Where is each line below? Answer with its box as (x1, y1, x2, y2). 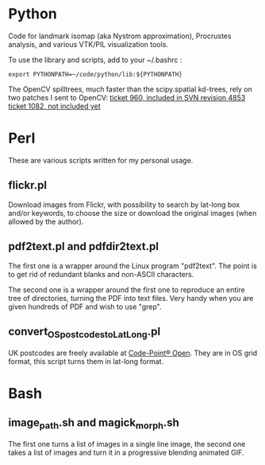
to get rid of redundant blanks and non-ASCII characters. (8, 269, 194, 279)
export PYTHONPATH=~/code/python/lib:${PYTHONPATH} (8, 70, 182, 78)
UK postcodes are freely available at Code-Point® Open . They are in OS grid (8, 348, 258, 358)
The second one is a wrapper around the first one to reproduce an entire (8, 284, 245, 295)
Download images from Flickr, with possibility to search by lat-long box (8, 200, 240, 209)
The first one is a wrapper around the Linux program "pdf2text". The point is (8, 260, 258, 271)
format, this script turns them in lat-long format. (8, 356, 164, 366)
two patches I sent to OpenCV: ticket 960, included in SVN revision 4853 (8, 92, 246, 102)
